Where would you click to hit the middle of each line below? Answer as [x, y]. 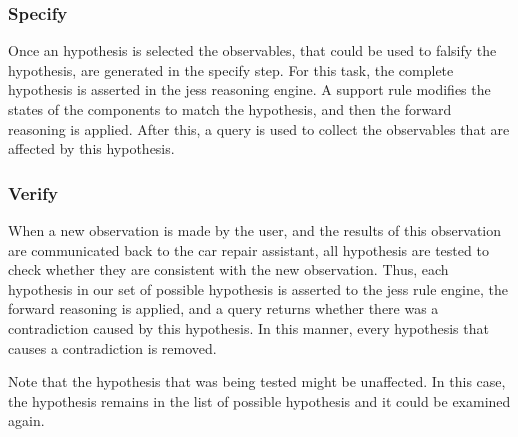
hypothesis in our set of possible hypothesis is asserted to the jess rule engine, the [258, 288]
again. [26, 420]
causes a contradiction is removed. [112, 347]
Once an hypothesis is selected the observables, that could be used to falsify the [252, 50]
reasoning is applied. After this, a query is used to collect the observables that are [259, 128]
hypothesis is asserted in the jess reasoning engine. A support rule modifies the [249, 89]
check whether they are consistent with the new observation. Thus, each [228, 269]
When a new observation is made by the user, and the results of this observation [255, 230]
